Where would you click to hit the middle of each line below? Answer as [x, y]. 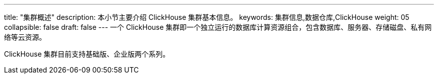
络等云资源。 [25, 37]
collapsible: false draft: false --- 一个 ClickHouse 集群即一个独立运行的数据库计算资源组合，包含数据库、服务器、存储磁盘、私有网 [218, 27]
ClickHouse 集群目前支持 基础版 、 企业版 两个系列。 [87, 54]
